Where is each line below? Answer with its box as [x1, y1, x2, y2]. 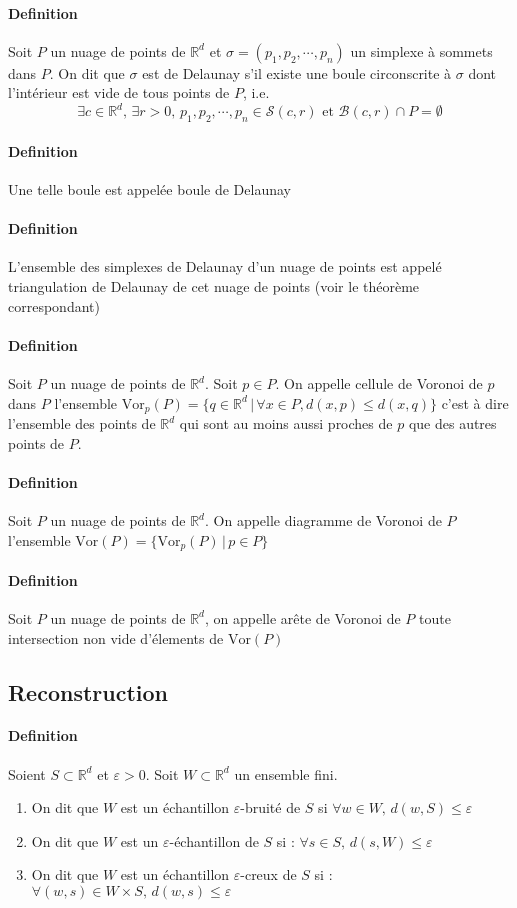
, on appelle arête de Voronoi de [205, 607, 401, 628]
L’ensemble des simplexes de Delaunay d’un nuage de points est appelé [8, 256, 442, 277]
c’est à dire [441, 392, 509, 413]
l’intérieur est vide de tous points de [8, 82, 230, 103]
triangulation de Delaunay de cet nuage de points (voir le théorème [8, 276, 420, 297]
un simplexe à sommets [350, 40, 493, 61]
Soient [8, 763, 46, 784]
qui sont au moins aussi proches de [179, 413, 393, 434]
